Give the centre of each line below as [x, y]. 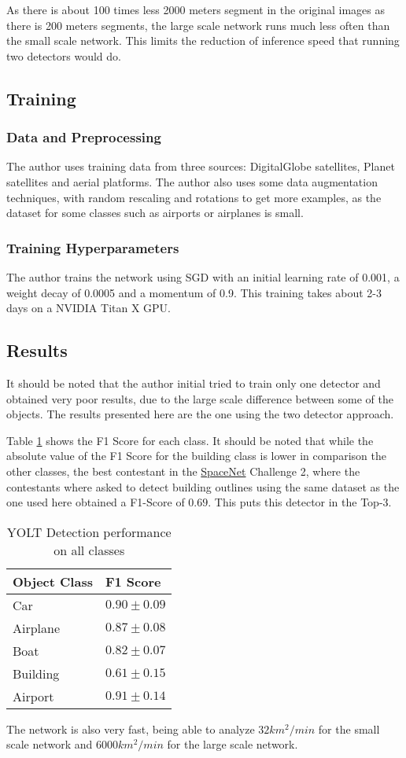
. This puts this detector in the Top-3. [300, 502]
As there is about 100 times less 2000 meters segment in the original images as [196, 9]
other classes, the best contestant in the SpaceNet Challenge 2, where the [183, 471]
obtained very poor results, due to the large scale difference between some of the [200, 398]
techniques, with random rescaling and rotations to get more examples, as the [194, 197]
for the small [349, 729]
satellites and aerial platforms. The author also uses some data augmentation [192, 181]
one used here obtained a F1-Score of [96, 502]
